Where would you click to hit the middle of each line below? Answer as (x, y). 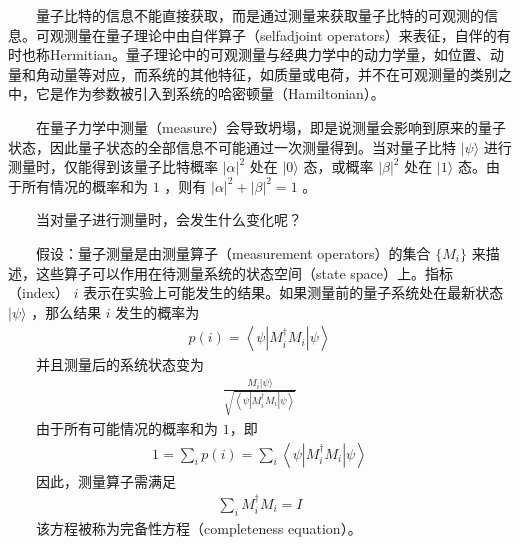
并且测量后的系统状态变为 (120, 364)
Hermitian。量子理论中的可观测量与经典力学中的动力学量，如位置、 (269, 54)
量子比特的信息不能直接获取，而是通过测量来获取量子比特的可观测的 (260, 15)
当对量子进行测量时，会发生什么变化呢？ (169, 219)
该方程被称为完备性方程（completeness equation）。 (199, 527)
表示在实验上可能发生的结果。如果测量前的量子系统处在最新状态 (293, 292)
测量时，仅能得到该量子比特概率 (113, 166)
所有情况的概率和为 (84, 185)
